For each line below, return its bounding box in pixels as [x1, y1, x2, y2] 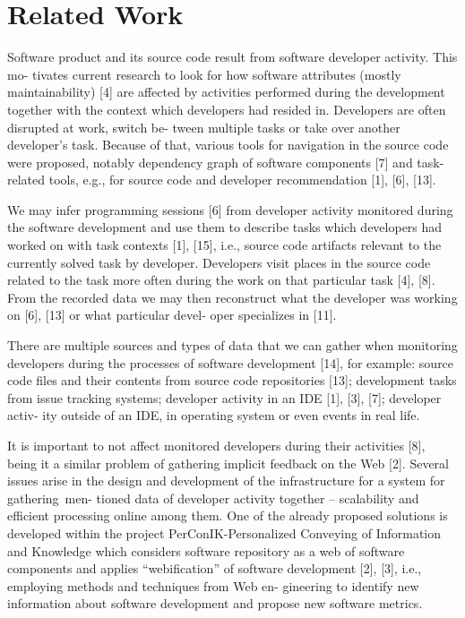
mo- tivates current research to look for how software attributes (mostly [7, 64, 401, 83]
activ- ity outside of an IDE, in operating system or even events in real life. [7, 406, 420, 425]
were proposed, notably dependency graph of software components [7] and [7, 152, 413, 171]
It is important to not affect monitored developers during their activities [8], [7, 436, 426, 454]
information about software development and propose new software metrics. [7, 594, 423, 613]
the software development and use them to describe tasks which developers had [7, 218, 443, 236]
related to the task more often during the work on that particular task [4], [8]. [7, 270, 435, 289]
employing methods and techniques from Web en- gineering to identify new [7, 576, 419, 595]
